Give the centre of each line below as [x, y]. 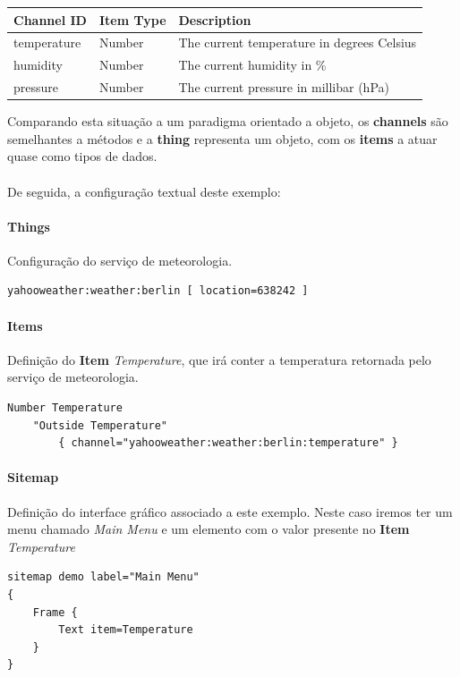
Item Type [132, 19]
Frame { [55, 612]
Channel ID [50, 19]
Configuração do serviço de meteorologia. [120, 260]
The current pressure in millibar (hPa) [284, 87]
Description [215, 19]
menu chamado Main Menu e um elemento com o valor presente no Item [209, 529]
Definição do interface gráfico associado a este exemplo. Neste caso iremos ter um [230, 511]
